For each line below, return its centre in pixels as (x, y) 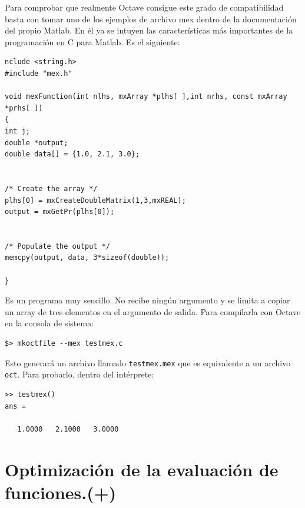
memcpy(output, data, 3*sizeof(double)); (87, 258)
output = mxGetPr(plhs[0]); (60, 212)
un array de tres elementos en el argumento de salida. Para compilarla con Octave (153, 311)
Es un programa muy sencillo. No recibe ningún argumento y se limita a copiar (147, 300)
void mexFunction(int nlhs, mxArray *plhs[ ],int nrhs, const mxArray (146, 97)
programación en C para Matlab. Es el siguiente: (92, 41)
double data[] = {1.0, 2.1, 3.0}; (72, 154)
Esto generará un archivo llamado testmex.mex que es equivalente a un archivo (148, 362)
